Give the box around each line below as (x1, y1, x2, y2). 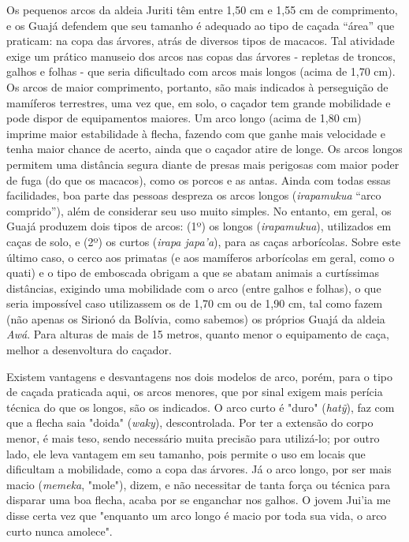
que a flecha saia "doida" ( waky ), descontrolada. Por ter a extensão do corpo (6, 414, 374, 431)
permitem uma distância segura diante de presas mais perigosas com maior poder (6, 155, 400, 172)
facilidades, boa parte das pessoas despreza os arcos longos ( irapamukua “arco (6, 187, 381, 204)
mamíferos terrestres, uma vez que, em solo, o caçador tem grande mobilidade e (6, 94, 391, 110)
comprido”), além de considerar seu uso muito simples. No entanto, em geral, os (6, 202, 392, 219)
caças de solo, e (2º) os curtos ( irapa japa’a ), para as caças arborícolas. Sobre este (6, 233, 401, 249)
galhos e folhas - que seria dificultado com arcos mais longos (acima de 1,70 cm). (6, 63, 396, 80)
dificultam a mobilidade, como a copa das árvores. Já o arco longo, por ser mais (6, 461, 392, 477)
